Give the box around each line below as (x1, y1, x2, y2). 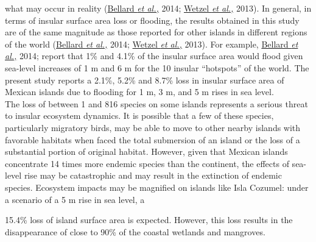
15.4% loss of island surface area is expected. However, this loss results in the (5, 213, 293, 226)
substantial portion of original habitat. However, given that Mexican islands (5, 145, 288, 158)
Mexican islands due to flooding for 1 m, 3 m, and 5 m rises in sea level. (5, 85, 274, 98)
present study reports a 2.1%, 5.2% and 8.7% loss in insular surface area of (5, 73, 284, 86)
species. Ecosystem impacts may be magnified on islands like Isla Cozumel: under (5, 180, 309, 193)
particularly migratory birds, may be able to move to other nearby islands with (5, 121, 301, 133)
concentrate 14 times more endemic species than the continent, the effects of (5, 157, 289, 169)
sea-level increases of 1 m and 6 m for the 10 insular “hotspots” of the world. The (5, 61, 309, 74)
